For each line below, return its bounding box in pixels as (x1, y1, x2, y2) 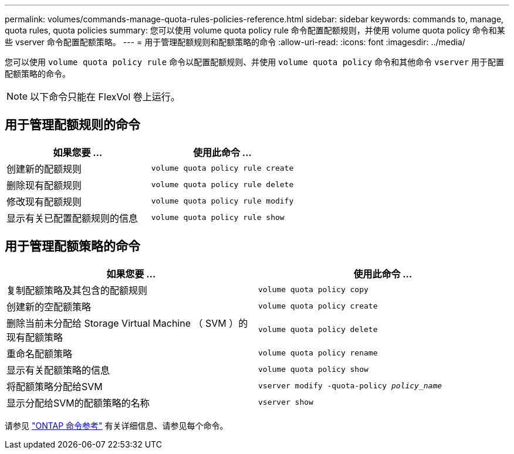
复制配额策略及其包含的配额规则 (6, 284, 148, 296)
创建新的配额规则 (6, 162, 82, 175)
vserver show (258, 398, 313, 407)
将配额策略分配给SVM (6, 380, 103, 392)
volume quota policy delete (258, 325, 378, 334)
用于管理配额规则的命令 (5, 117, 140, 133)
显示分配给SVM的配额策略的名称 (6, 397, 150, 409)
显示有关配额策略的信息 (6, 364, 110, 376)
